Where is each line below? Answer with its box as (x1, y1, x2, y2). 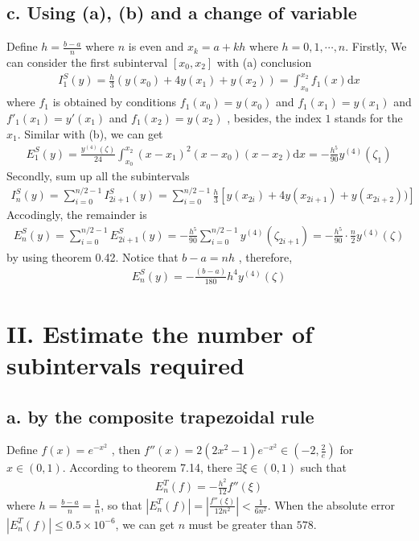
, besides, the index (227, 109, 322, 126)
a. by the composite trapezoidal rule (6, 403, 314, 428)
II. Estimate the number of (6, 316, 313, 349)
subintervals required (6, 348, 244, 381)
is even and (128, 38, 184, 55)
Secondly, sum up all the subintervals (6, 167, 190, 184)
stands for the (335, 109, 403, 126)
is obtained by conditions (52, 93, 177, 110)
